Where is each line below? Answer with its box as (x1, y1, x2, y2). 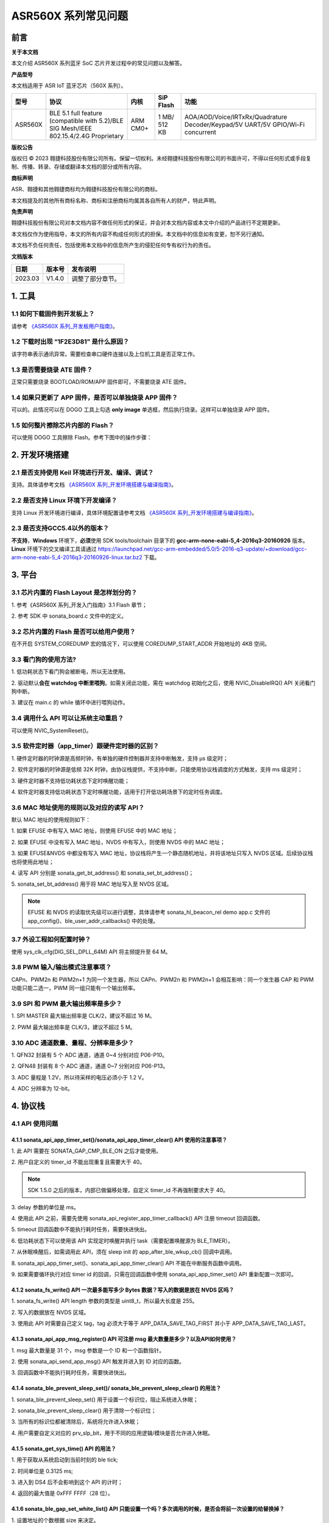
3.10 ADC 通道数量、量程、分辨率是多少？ (11, 1039, 134, 1047)
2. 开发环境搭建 (11, 450, 69, 460)
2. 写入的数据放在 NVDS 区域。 (11, 1309, 90, 1316)
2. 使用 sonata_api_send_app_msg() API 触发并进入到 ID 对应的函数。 (11, 1357, 185, 1365)
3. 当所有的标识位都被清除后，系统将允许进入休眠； (11, 1418, 141, 1426)
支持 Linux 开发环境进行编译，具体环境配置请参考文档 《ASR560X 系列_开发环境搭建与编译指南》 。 (11, 509, 258, 516)
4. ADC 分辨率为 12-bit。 (11, 1085, 73, 1092)
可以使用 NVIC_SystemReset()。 (11, 727, 92, 734)
